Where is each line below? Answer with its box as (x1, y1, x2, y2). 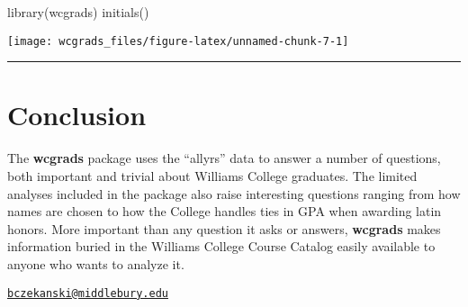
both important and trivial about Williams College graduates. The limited (7, 166, 418, 185)
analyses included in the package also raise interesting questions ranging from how (7, 184, 461, 203)
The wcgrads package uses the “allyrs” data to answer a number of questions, (7, 149, 441, 167)
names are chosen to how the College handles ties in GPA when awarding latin (7, 202, 442, 221)
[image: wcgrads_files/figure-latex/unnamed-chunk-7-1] (7, 34, 349, 48)
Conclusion (7, 96, 147, 133)
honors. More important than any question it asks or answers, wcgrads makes (7, 219, 441, 238)
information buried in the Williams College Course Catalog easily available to (7, 237, 436, 256)
